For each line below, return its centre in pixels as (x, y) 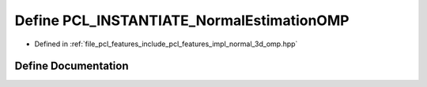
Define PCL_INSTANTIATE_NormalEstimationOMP (182, 20)
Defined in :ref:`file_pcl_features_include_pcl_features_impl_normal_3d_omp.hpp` (166, 44)
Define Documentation (72, 66)
